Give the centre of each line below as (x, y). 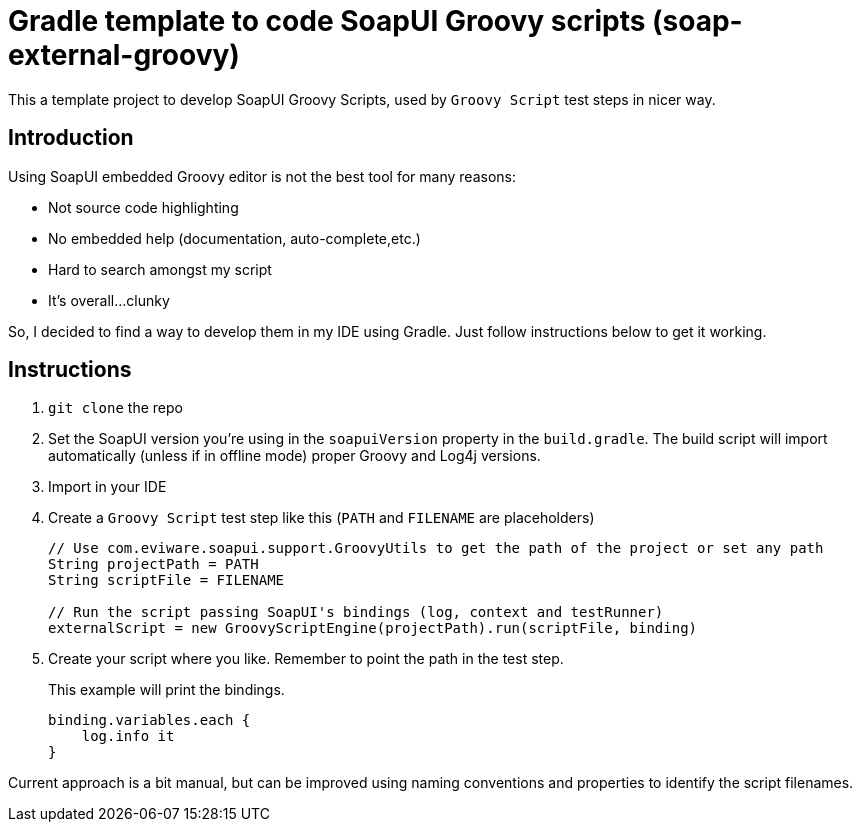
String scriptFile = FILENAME (166, 580)
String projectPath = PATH (153, 564)
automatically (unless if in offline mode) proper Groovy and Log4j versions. (294, 456)
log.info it (128, 736)
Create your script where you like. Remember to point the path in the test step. (306, 659)
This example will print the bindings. (166, 690)
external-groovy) (124, 55)
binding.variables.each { (149, 720)
